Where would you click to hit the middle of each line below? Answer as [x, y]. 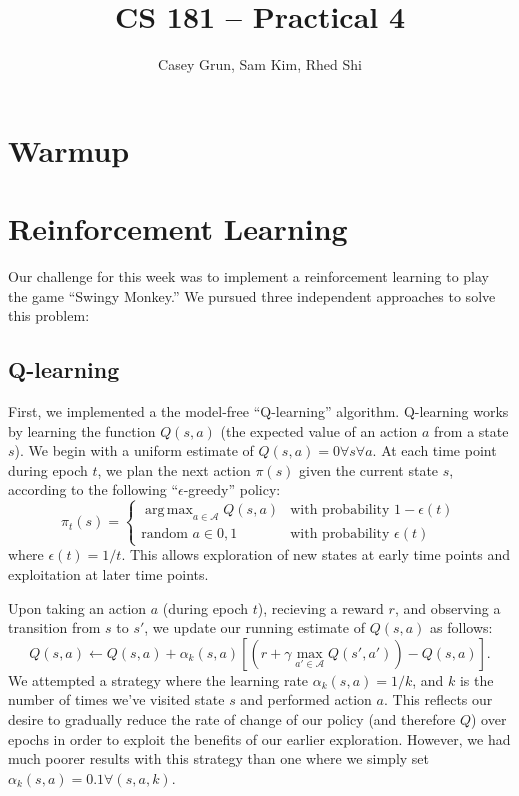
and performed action [306, 699]
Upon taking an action [77, 607]
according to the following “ [93, 489]
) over [488, 718]
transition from [54, 627]
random [164, 534]
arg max [169, 510]
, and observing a [447, 607]
